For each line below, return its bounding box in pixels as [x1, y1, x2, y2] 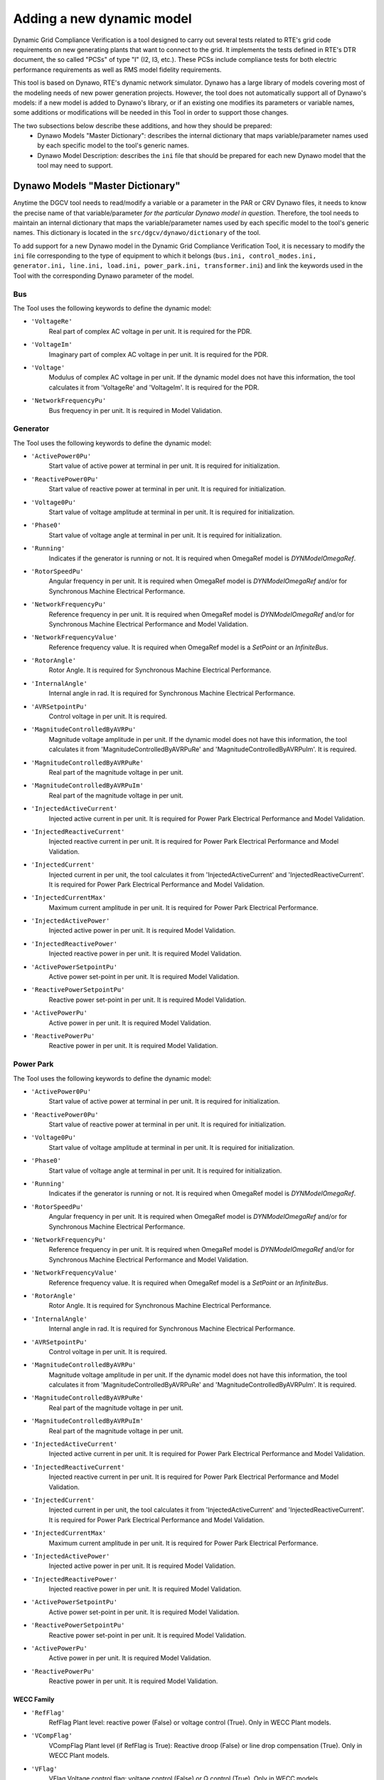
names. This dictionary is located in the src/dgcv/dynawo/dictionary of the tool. [13, 229, 261, 237]
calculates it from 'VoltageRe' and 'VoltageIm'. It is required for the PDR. [48, 383, 260, 392]
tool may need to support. [37, 161, 113, 170]
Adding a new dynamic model [13, 11, 192, 26]
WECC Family [13, 1695, 55, 1704]
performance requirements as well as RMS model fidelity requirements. [13, 65, 222, 74]
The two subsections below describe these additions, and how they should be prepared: [13, 121, 272, 130]
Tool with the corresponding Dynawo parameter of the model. [13, 271, 194, 280]
